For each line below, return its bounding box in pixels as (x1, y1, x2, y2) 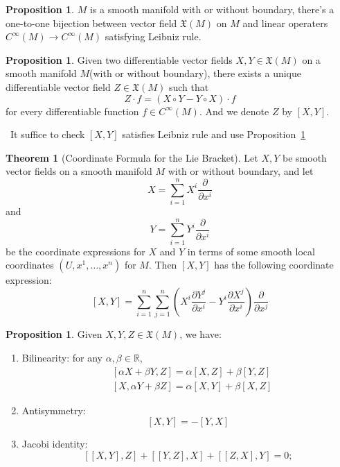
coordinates (6, 257, 54, 272)
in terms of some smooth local (187, 244, 315, 258)
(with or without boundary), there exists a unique (89, 66, 301, 80)
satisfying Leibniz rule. (105, 29, 202, 44)
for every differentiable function (6, 103, 139, 118)
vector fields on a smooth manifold (6, 164, 152, 178)
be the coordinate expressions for (6, 244, 145, 258)
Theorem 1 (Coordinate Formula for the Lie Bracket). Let (6, 150, 258, 164)
